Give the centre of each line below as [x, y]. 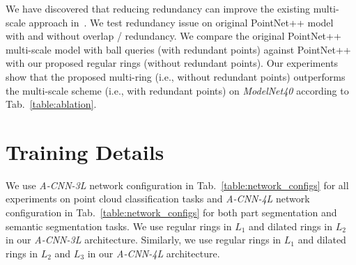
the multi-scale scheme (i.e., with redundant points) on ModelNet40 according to [177, 90]
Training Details [85, 151]
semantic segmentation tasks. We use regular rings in [119, 226]
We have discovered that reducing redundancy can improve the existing [158, 8]
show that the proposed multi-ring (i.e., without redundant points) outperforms [176, 76]
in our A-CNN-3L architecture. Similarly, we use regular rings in [144, 240]
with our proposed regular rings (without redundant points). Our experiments [172, 63]
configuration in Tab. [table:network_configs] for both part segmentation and [171, 212]
